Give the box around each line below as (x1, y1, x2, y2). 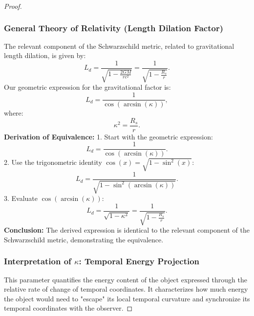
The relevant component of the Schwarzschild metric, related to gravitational (4, 40, 234, 51)
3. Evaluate (4, 193, 38, 203)
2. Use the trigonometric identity (4, 157, 102, 167)
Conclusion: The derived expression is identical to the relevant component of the (4, 225, 250, 235)
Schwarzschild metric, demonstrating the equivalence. (4, 234, 164, 244)
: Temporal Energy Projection (79, 255, 200, 267)
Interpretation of (4, 255, 71, 267)
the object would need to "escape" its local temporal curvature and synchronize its (4, 293, 250, 303)
